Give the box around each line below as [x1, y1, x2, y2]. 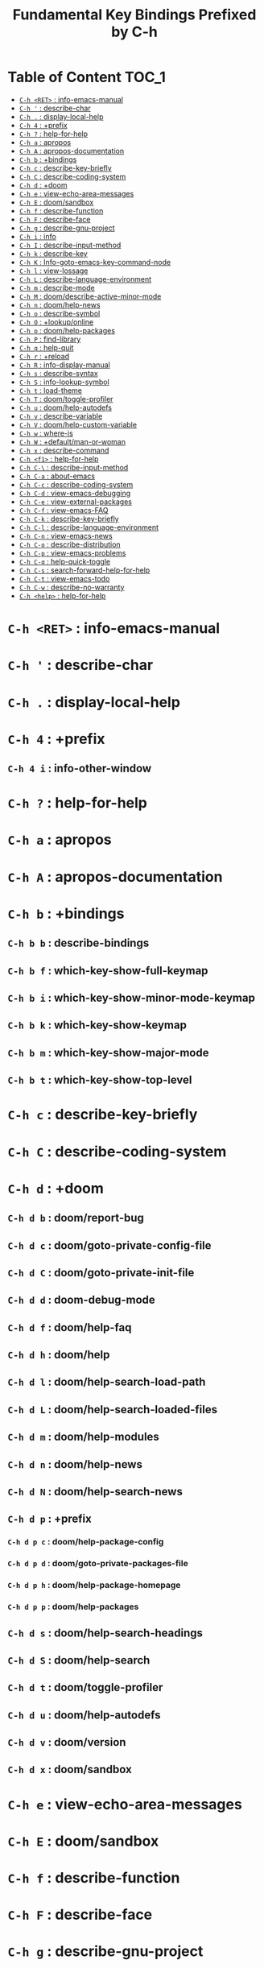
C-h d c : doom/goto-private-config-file [7, 1238, 212, 1252]
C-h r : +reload [19, 351, 70, 361]
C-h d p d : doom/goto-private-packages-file [7, 1558, 188, 1569]
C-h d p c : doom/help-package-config [7, 1536, 164, 1548]
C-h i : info [19, 231, 57, 241]
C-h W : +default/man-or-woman [19, 436, 126, 446]
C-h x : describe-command [19, 445, 109, 455]
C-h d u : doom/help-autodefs [7, 1708, 161, 1722]
